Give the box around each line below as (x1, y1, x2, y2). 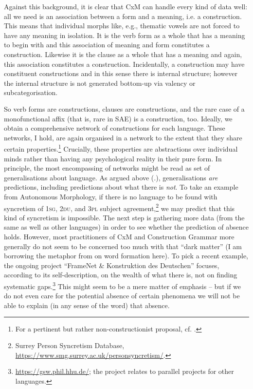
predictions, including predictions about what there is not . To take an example (4, 182, 238, 192)
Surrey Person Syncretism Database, (15, 340, 125, 350)
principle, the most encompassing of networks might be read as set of (4, 163, 210, 173)
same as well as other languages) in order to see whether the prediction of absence (4, 222, 249, 232)
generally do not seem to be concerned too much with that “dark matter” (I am (4, 241, 242, 251)
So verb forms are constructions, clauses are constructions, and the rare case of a (4, 103, 245, 114)
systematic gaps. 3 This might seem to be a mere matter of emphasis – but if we (4, 279, 241, 291)
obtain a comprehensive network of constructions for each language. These (4, 123, 225, 133)
